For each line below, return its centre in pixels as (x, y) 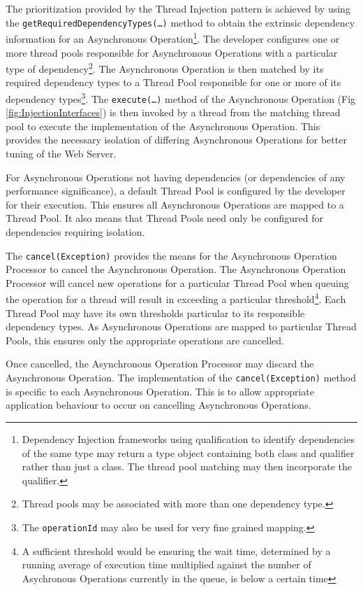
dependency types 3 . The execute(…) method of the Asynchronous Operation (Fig (181, 97)
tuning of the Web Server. (61, 154)
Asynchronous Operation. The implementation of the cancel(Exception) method (181, 378)
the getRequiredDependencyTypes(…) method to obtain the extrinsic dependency (180, 22)
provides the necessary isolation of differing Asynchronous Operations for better (176, 140)
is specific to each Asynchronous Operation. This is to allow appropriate (160, 391)
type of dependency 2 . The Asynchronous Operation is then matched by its (165, 68)
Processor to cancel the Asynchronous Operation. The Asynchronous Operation (176, 269)
